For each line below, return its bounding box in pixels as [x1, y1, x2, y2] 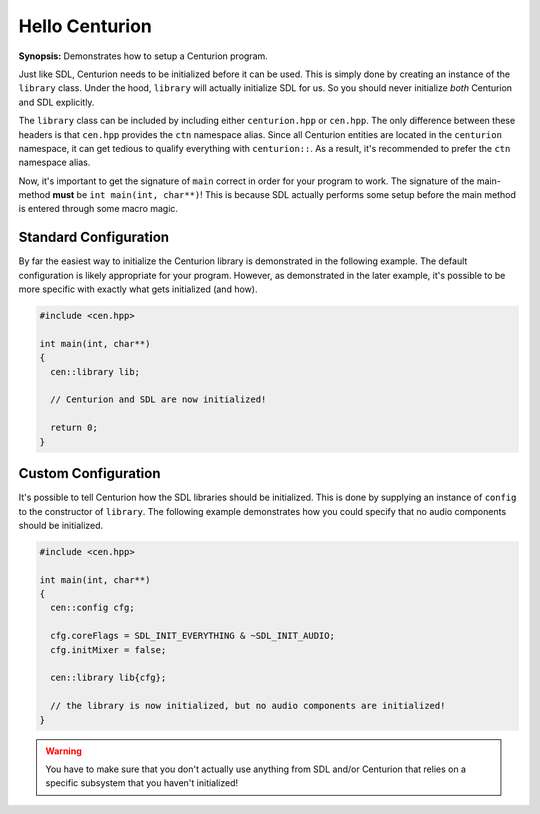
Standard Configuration [18, 229, 170, 246]
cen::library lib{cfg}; [50, 672, 167, 684]
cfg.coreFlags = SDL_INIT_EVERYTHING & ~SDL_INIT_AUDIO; [50, 630, 335, 642]
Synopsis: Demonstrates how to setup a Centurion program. [18, 50, 269, 62]
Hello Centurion [18, 15, 152, 37]
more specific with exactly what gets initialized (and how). [18, 283, 258, 295]
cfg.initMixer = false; [50, 644, 167, 655]
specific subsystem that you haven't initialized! [45, 777, 239, 789]
